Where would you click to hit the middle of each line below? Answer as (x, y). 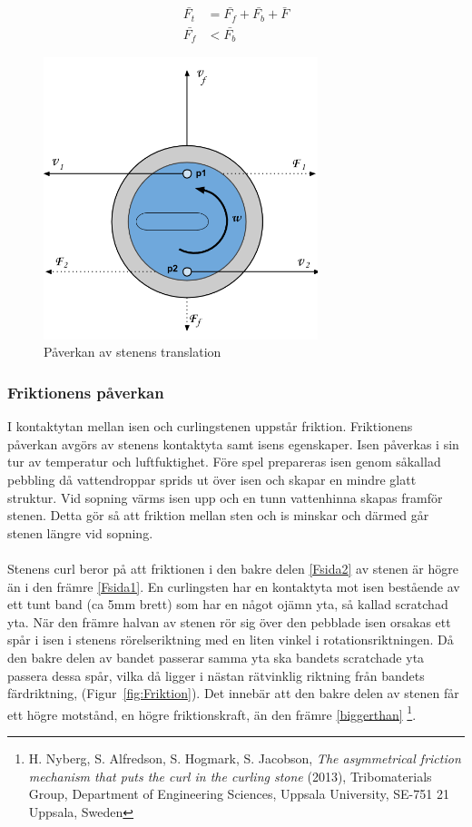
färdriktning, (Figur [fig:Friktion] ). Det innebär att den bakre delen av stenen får (233, 693)
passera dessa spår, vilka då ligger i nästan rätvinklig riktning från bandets (216, 675)
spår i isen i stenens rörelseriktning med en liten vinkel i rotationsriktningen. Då (231, 640)
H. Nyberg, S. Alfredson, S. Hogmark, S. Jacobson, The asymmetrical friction (245, 758)
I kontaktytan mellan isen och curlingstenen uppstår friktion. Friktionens (210, 426)
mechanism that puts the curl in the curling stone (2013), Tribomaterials (230, 776)
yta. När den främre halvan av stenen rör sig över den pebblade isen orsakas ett (229, 621)
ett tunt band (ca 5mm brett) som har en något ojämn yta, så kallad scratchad (228, 604)
